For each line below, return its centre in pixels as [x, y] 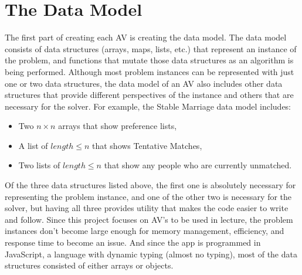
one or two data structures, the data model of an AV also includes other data [144, 83]
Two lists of [39, 165]
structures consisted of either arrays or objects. [89, 265]
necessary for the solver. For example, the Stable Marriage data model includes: [148, 106]
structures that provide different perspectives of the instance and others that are [149, 95]
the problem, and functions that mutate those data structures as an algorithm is [149, 60]
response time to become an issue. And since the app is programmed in [133, 242]
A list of [33, 145]
